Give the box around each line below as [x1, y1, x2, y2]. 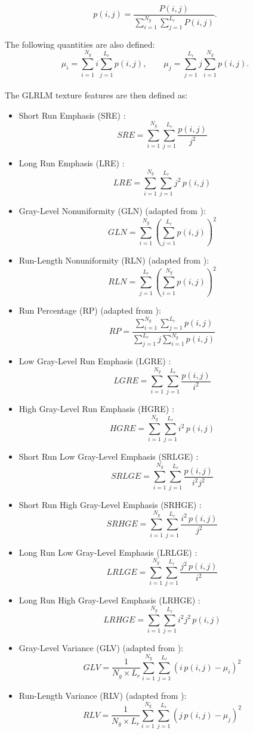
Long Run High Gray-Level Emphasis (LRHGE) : [18, 593, 200, 606]
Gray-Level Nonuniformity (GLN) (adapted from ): [18, 205, 206, 217]
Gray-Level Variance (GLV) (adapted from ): [18, 641, 184, 654]
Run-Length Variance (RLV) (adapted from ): [18, 689, 187, 702]
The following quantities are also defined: [5, 38, 155, 50]
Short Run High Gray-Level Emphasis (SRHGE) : [18, 498, 202, 510]
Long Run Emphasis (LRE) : [18, 156, 125, 169]
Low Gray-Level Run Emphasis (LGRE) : [18, 355, 171, 367]
